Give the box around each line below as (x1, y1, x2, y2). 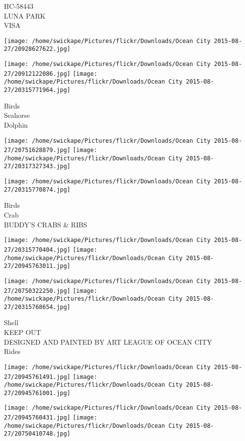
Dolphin (4, 119, 28, 130)
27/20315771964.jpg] (4, 87, 71, 94)
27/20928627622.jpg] (4, 45, 71, 53)
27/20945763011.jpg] (4, 263, 71, 270)
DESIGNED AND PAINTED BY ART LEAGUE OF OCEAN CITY (4, 336, 212, 347)
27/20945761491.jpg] (4, 373, 71, 380)
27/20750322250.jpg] (4, 287, 71, 294)
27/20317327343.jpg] (4, 163, 71, 170)
